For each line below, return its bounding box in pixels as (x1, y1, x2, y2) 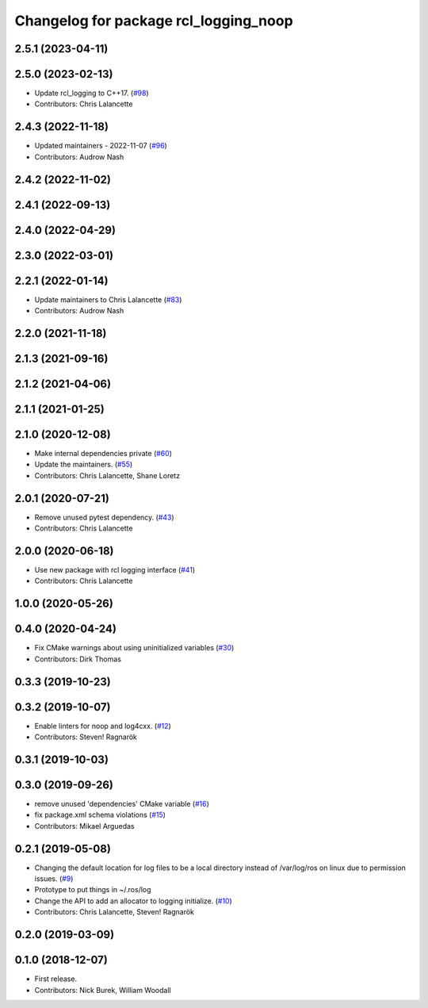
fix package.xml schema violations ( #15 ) (34, 810, 166, 820)
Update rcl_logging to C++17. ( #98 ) (34, 88, 150, 98)
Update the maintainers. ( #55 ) (34, 460, 133, 470)
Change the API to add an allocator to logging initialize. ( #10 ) (34, 896, 233, 906)
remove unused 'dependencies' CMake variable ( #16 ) (34, 799, 210, 809)
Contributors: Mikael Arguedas (34, 821, 135, 830)
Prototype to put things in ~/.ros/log (34, 885, 151, 895)
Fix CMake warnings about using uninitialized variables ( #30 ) (34, 643, 235, 653)
